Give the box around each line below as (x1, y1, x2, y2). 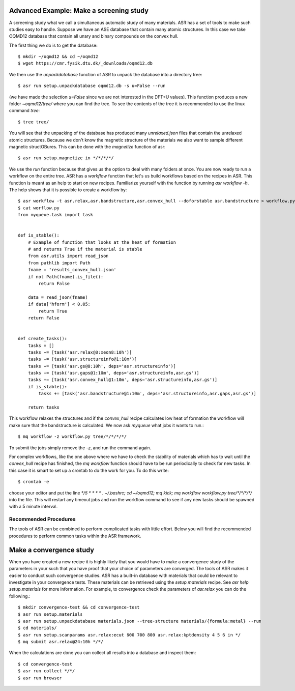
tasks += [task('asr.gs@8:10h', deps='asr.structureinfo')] (28, 363, 177, 369)
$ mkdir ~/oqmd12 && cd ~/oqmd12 (18, 54, 98, 59)
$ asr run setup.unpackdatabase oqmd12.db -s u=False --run (18, 83, 166, 88)
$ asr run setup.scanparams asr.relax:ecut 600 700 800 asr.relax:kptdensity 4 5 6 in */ (18, 632, 241, 637)
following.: (9, 593, 30, 599)
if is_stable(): (28, 384, 67, 389)
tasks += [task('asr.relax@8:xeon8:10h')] (28, 349, 132, 355)
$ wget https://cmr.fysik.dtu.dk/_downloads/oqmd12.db (18, 60, 153, 66)
